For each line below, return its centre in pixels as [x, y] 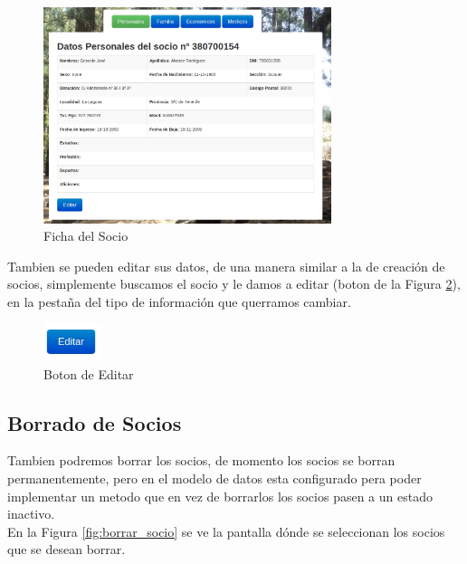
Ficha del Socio [86, 236]
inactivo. [31, 514]
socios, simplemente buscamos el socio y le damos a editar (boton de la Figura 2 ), [234, 284]
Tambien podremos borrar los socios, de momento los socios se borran [201, 460]
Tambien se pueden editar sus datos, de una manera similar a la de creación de [226, 266]
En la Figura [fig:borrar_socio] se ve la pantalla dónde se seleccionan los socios [226, 531]
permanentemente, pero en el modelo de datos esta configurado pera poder [214, 478]
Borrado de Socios [95, 422]
